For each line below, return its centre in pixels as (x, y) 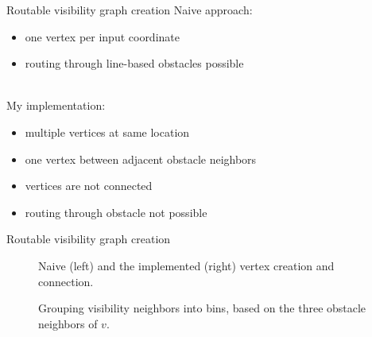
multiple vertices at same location (107, 132)
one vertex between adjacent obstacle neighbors (141, 159)
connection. (66, 281)
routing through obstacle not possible (116, 212)
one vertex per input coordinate (102, 36)
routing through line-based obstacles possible (134, 63)
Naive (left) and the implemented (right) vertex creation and (186, 265)
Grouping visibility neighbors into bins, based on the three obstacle (202, 308)
